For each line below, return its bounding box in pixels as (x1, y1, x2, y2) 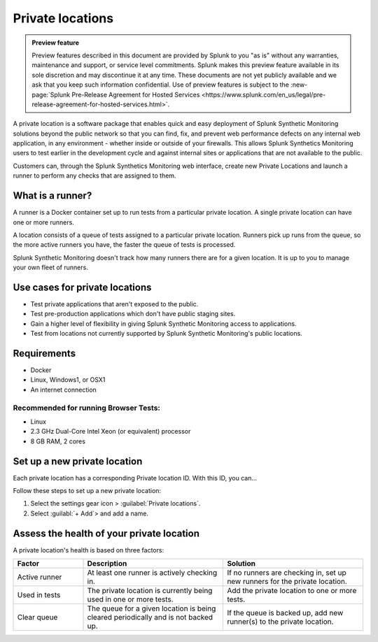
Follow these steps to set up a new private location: (13, 487, 161, 495)
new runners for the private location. (227, 577, 348, 587)
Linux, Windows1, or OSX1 (30, 376, 106, 384)
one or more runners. (13, 217, 75, 227)
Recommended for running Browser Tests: (13, 403, 161, 413)
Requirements (13, 347, 76, 359)
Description (87, 559, 127, 569)
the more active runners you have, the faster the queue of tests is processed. (13, 241, 236, 249)
